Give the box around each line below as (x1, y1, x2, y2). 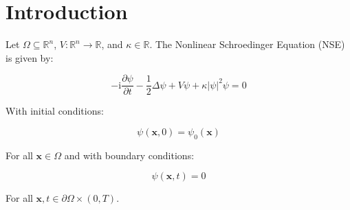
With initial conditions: (6, 104, 104, 118)
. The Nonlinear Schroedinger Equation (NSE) (149, 37, 345, 51)
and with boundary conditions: (64, 148, 195, 162)
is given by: (6, 50, 54, 65)
